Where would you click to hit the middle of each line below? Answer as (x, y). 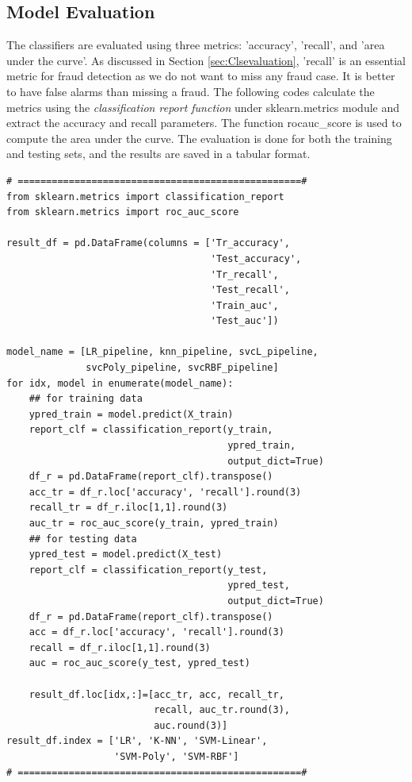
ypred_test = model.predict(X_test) (126, 555)
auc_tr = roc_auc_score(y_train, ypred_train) (154, 524)
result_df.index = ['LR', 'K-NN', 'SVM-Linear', (137, 741)
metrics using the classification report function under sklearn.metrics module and (203, 107)
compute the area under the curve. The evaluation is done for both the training (199, 138)
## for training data (86, 399)
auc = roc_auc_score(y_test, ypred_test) (139, 663)
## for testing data (83, 539)
